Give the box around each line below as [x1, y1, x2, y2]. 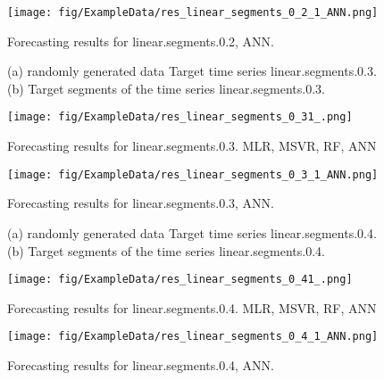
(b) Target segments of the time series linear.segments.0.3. [7, 78, 325, 97]
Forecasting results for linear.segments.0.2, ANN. [7, 31, 275, 50]
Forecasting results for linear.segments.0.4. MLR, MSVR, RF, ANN [7, 298, 377, 317]
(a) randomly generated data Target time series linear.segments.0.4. [7, 223, 377, 242]
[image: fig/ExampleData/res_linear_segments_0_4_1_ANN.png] [7, 330, 379, 343]
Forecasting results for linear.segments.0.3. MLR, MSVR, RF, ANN [7, 136, 377, 155]
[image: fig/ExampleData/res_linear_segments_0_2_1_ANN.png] [7, 6, 379, 19]
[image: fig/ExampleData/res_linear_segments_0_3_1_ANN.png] [7, 168, 379, 181]
